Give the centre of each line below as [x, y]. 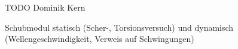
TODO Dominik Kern [45, 7]
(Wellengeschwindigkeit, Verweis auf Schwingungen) [100, 39]
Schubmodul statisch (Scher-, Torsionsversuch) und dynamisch [119, 27]
